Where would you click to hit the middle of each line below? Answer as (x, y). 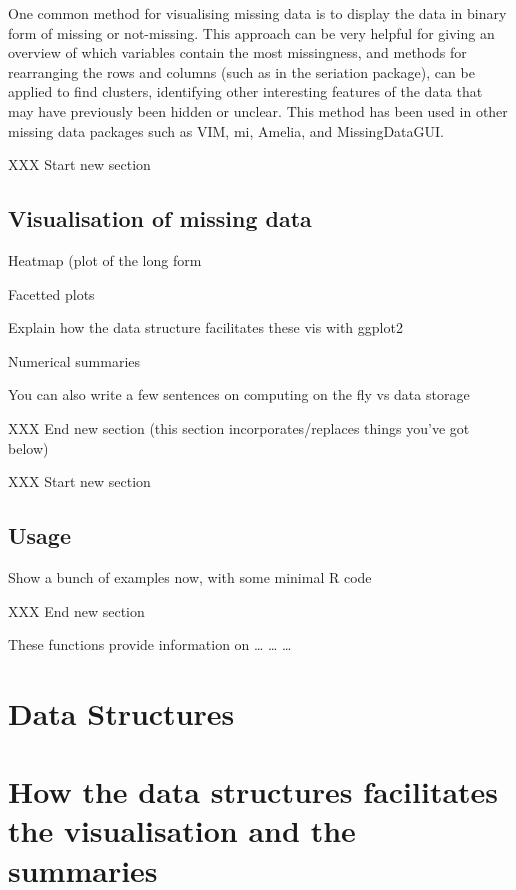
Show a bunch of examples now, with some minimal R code (190, 576)
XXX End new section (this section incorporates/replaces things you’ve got (239, 427)
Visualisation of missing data (160, 218)
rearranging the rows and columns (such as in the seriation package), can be (241, 71)
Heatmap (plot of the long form (105, 259)
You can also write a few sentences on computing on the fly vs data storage (239, 394)
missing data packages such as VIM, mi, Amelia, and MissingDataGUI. (226, 130)
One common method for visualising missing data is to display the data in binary (257, 13)
